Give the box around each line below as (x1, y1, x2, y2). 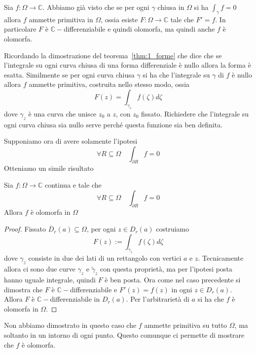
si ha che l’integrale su (143, 69, 210, 79)
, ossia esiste (101, 14, 138, 24)
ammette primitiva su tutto (144, 320, 227, 330)
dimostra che (4, 284, 43, 294)
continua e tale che (45, 180, 102, 190)
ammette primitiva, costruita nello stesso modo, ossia (29, 79, 190, 89)
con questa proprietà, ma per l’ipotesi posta (100, 264, 232, 274)
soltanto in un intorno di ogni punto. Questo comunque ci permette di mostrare (4, 329, 245, 340)
